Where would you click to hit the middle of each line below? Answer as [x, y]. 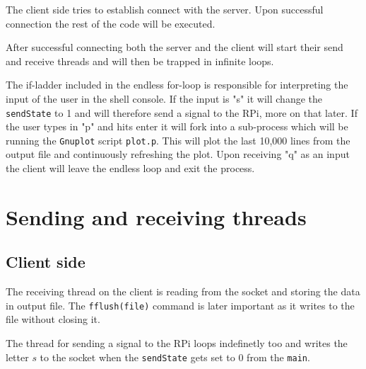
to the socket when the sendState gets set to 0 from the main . [175, 357]
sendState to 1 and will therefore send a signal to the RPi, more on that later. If [182, 112]
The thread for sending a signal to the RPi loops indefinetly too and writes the [177, 343]
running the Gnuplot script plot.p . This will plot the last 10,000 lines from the [178, 140]
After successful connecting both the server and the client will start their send [175, 47]
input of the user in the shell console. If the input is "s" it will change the [164, 98]
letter [17, 357]
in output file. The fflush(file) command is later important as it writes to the [180, 305]
